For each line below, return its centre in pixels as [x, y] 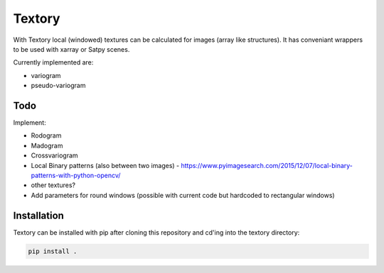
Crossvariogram [54, 155]
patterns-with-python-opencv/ [76, 175]
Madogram [47, 145]
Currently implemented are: [53, 62]
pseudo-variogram [58, 86]
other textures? [53, 185]
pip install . [53, 251]
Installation [38, 215]
